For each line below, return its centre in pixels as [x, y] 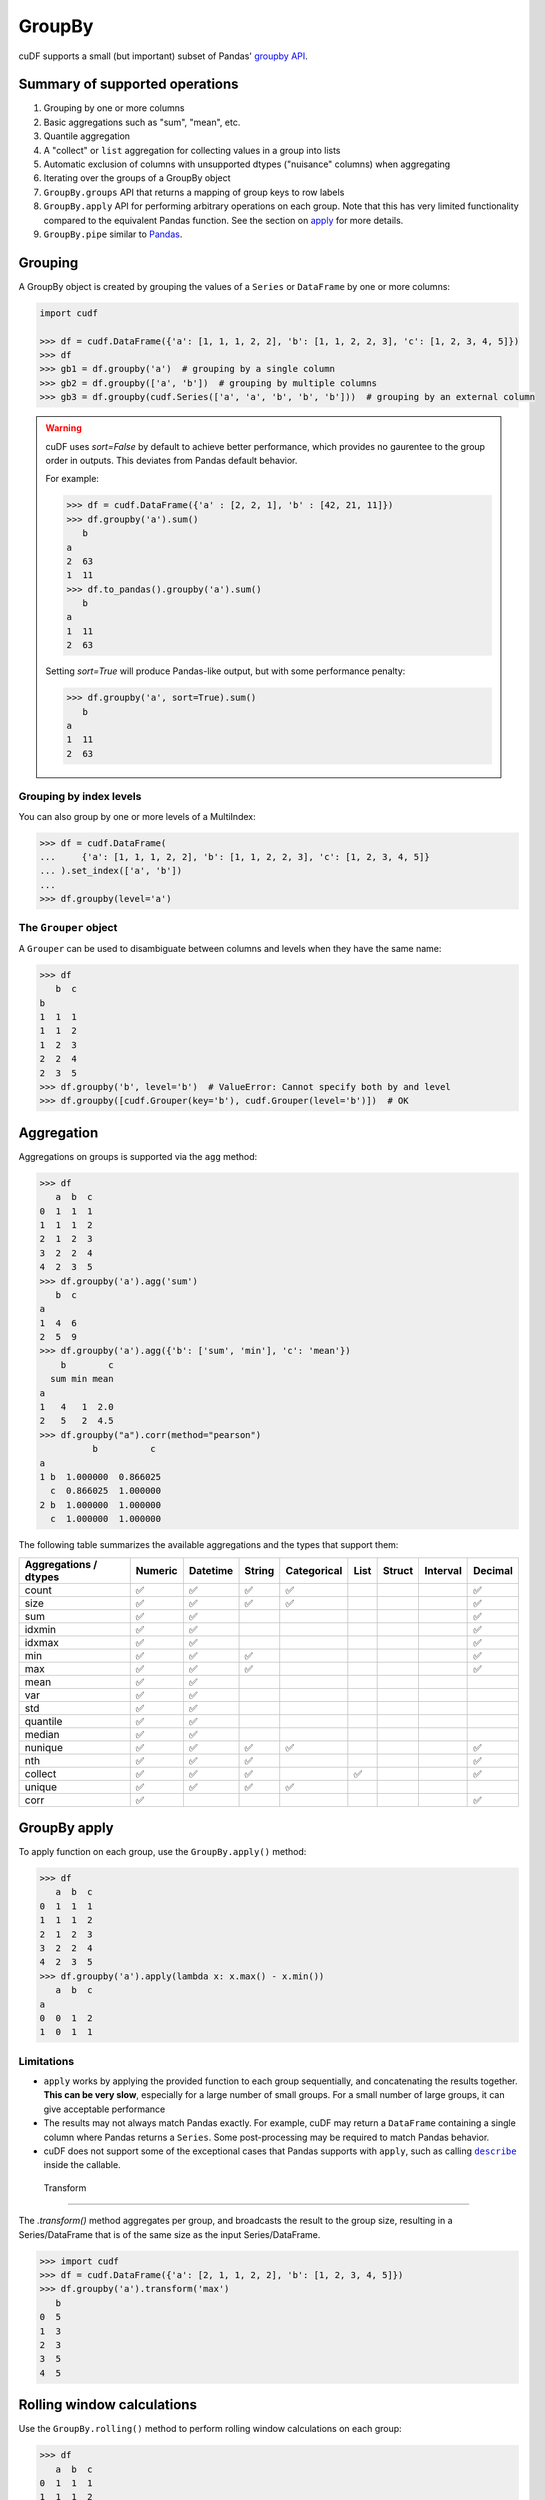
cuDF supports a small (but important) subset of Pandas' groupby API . [163, 56]
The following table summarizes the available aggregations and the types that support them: [208, 1545]
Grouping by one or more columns [114, 108]
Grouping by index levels [80, 797]
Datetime [211, 1570]
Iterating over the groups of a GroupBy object [137, 178]
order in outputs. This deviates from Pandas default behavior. [171, 460]
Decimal [493, 1570]
